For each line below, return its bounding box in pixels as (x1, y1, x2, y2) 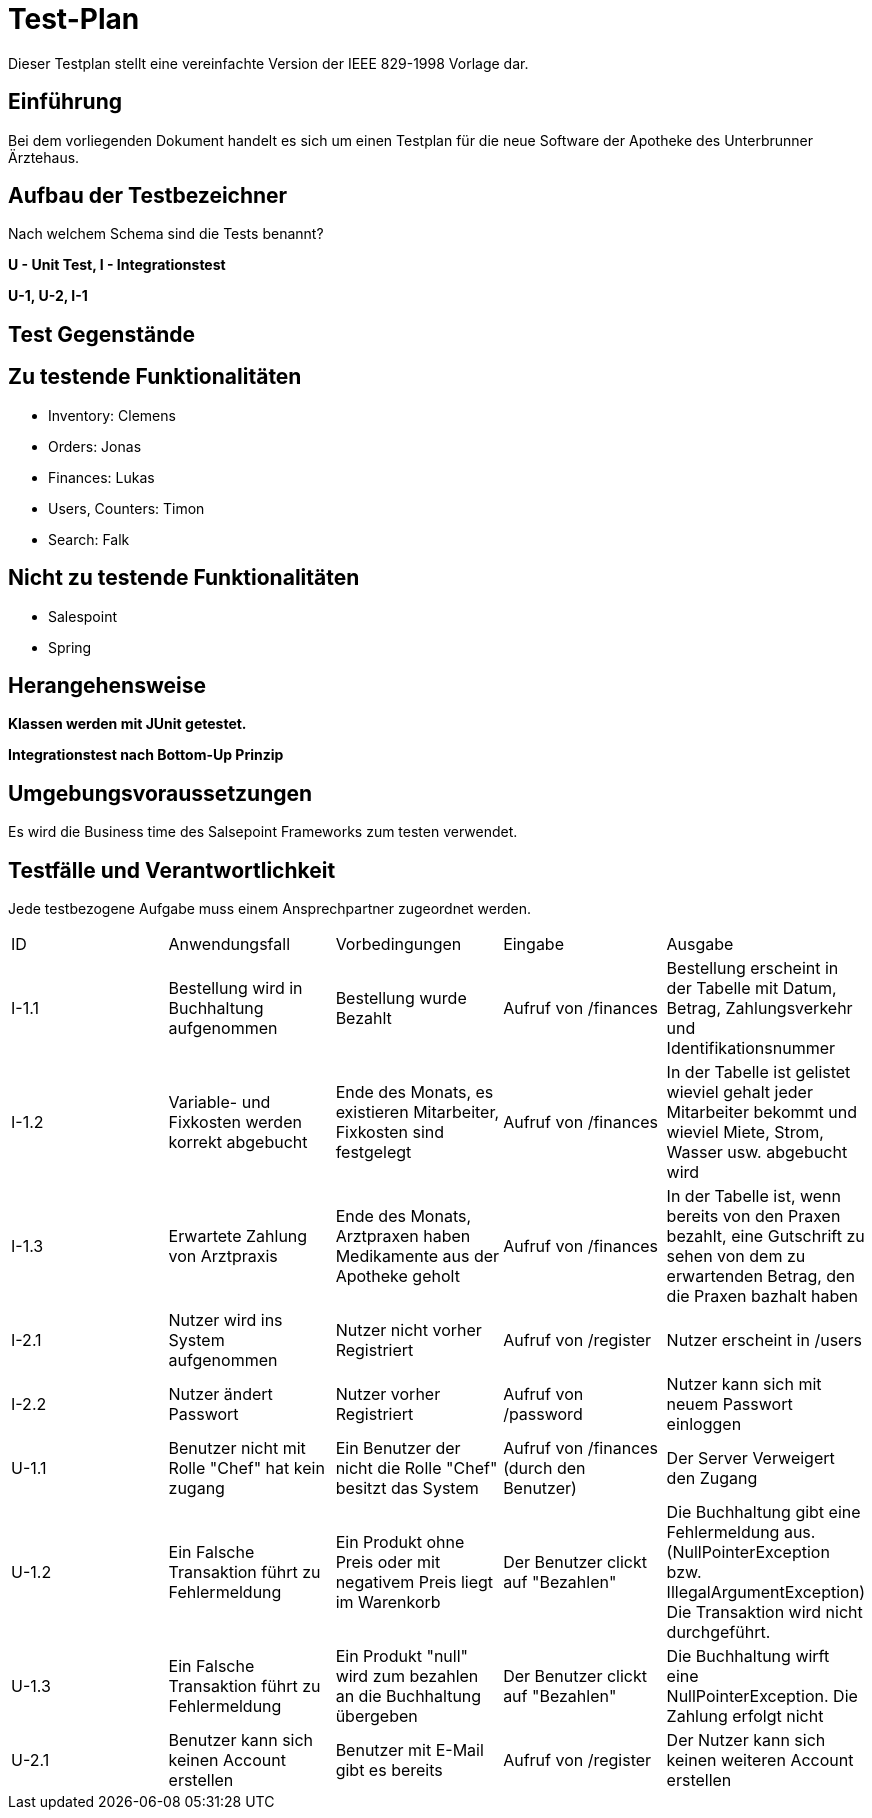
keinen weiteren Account (666, 1750, 854, 1771)
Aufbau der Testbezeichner (8, 183, 288, 209)
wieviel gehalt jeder (666, 1082, 813, 1103)
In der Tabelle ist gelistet (666, 1062, 851, 1083)
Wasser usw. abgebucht (666, 1142, 848, 1163)
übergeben (335, 1706, 418, 1727)
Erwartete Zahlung (168, 1226, 308, 1247)
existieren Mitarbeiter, (335, 1102, 500, 1123)
